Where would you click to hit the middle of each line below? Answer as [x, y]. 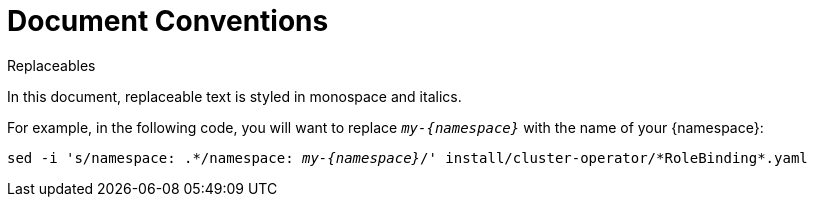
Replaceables [51, 65]
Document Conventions [168, 21]
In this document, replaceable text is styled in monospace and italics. [234, 96]
